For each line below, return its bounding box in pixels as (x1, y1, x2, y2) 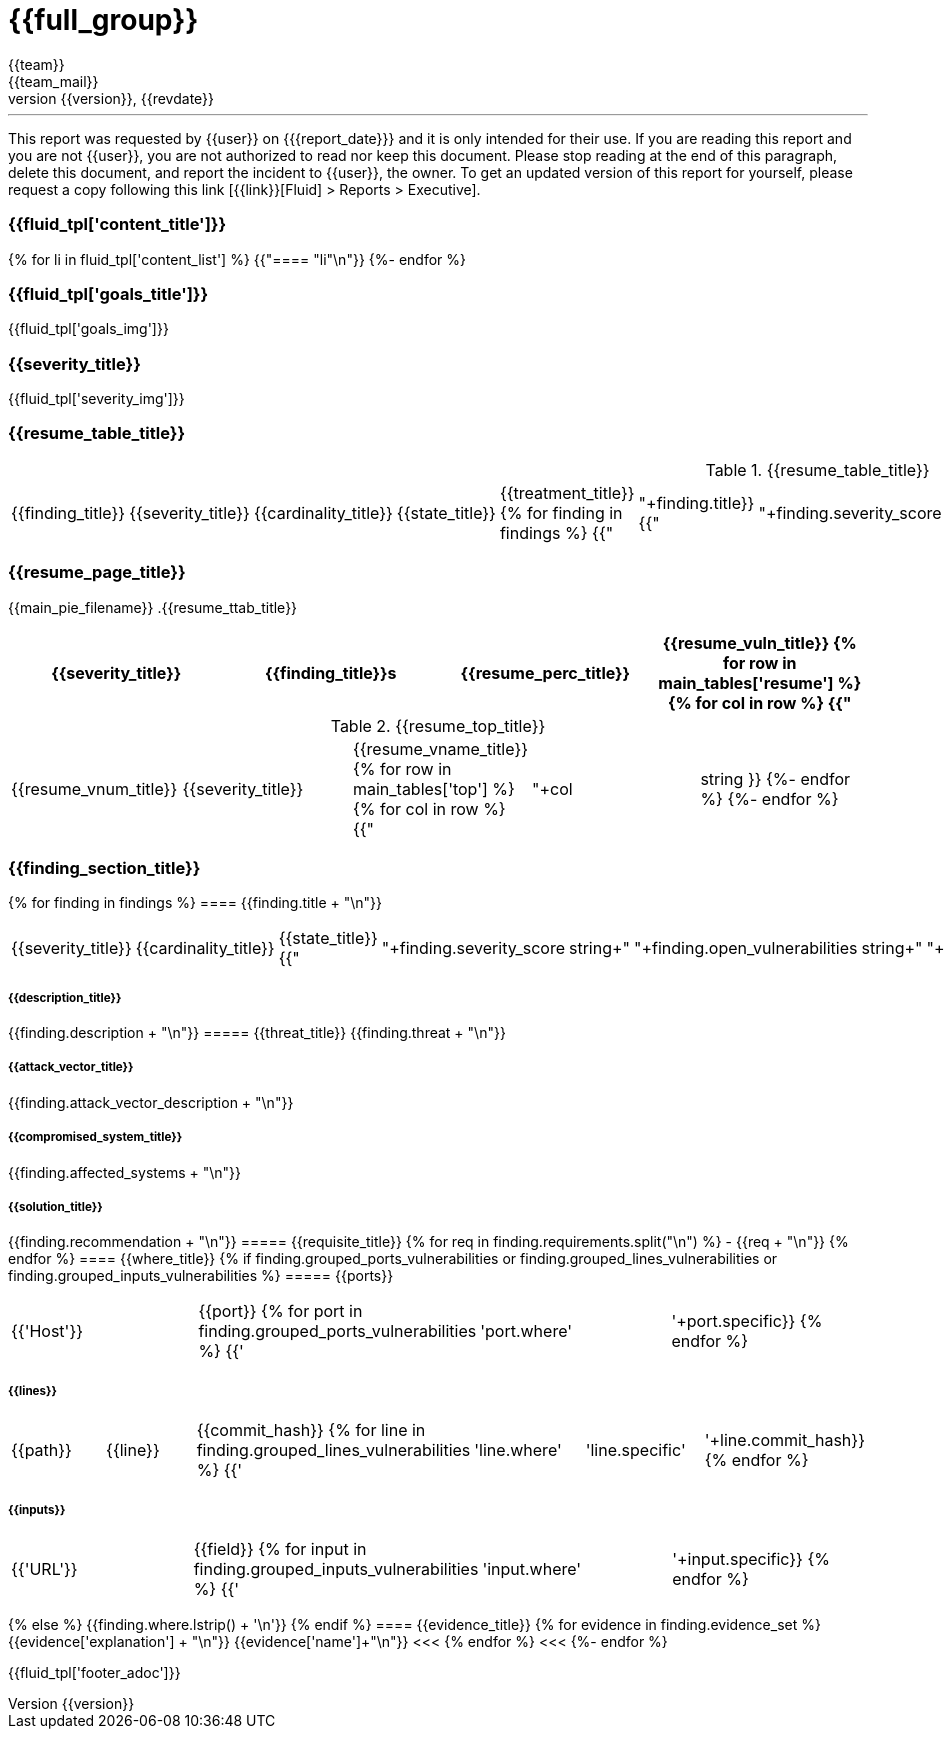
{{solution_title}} (8, 1199, 103, 1214)
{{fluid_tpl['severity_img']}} (8, 390, 185, 407)
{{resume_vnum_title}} (11, 778, 178, 799)
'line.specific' (585, 1440, 686, 1461)
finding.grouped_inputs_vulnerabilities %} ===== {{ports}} (8, 1267, 394, 1285)
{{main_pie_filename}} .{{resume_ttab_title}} (8, 598, 298, 616)
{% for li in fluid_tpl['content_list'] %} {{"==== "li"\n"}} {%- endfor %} (8, 250, 466, 268)
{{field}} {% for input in (193, 1538, 367, 1559)
